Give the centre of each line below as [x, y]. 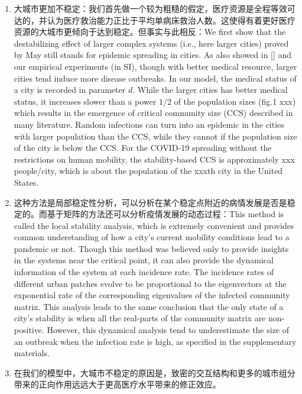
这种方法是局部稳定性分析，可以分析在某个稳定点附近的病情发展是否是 [150, 202]
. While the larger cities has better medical [210, 90]
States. [26, 182]
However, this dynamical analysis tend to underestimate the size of [168, 330]
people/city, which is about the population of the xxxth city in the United [148, 171]
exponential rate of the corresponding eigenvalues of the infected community [152, 295]
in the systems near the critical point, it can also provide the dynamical [144, 260]
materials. [32, 353]
